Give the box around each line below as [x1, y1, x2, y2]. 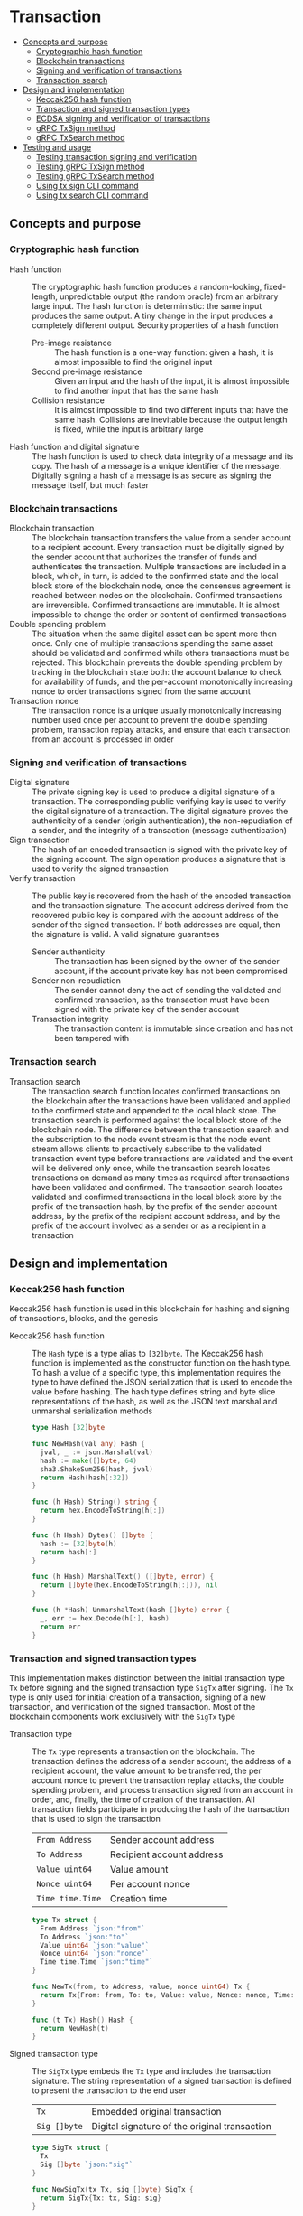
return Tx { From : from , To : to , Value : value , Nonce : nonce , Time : [40, 1990, 295, 1999]
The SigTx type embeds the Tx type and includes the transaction [32, 2066, 271, 2077]
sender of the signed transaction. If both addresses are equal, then [32, 919, 281, 930]
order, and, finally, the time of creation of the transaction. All [32, 1794, 255, 1805]
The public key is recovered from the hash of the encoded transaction [32, 890, 292, 901]
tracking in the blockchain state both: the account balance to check [32, 666, 282, 677]
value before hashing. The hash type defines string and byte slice [32, 1386, 276, 1397]
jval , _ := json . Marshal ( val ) [40, 1448, 153, 1457]
